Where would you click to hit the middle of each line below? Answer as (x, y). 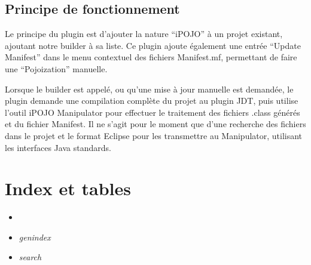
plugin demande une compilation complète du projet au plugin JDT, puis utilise (152, 101)
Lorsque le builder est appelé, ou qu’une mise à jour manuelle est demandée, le (149, 89)
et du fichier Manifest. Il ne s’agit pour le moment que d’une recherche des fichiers (155, 124)
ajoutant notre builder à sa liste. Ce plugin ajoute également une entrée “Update (153, 45)
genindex (35, 237)
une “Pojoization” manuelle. (56, 68)
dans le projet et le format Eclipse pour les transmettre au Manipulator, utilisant (154, 135)
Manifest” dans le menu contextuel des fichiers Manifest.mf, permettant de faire (151, 57)
